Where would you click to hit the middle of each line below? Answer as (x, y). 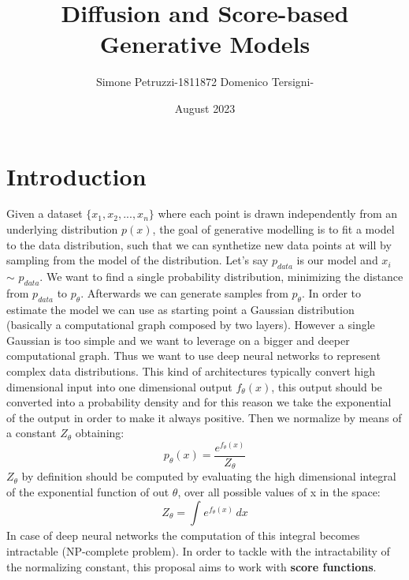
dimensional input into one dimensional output (119, 386)
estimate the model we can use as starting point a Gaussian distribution (180, 309)
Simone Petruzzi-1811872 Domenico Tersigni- (205, 82)
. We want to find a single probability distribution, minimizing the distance (221, 277)
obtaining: (100, 433)
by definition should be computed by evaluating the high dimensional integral (209, 476)
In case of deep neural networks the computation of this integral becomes (183, 535)
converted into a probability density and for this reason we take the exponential (199, 402)
